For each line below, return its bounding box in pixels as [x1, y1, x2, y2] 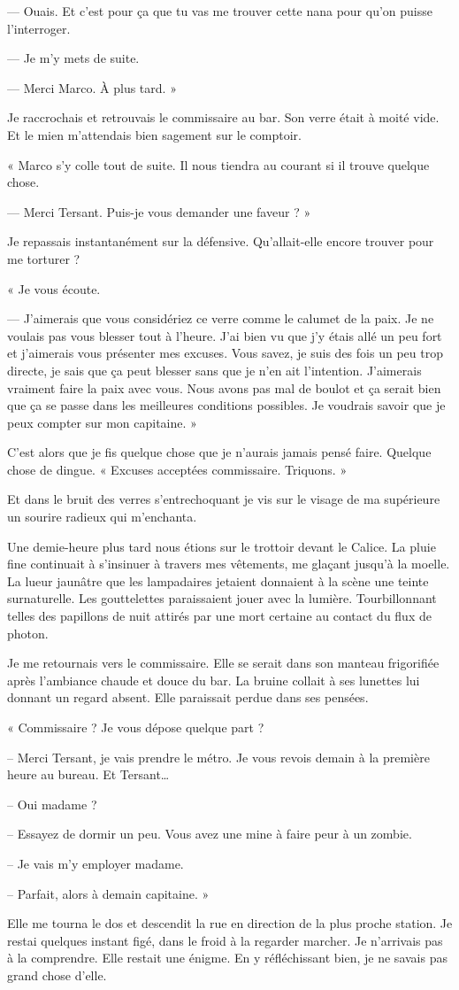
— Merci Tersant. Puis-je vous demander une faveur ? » [7, 202, 311, 220]
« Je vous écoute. [7, 279, 101, 298]
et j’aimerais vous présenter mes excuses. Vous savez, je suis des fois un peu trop [7, 344, 443, 362]
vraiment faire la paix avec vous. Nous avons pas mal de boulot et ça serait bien [7, 378, 441, 397]
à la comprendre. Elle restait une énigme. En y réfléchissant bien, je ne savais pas [7, 948, 448, 967]
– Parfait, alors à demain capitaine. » [7, 884, 210, 902]
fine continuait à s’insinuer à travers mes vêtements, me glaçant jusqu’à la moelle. [7, 554, 450, 573]
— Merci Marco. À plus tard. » [7, 78, 177, 97]
